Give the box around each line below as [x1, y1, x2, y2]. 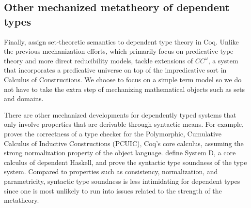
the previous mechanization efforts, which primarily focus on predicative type [4, 46, 234, 56]
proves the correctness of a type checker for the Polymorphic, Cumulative [4, 128, 222, 138]
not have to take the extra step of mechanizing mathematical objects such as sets [4, 84, 245, 94]
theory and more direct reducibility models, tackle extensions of [4, 55, 193, 65]
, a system [208, 55, 238, 65]
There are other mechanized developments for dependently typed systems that [4, 109, 236, 119]
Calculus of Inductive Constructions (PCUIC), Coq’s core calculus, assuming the [4, 138, 244, 148]
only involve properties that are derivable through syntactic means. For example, [4, 119, 244, 129]
